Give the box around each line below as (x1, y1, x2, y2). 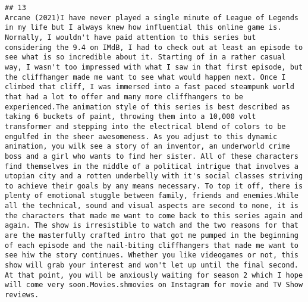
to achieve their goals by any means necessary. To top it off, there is (5, 181, 303, 190)
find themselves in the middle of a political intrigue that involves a (5, 162, 298, 171)
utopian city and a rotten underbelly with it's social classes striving (5, 172, 303, 181)
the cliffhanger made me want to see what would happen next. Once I (5, 73, 286, 81)
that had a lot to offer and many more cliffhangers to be (5, 92, 243, 101)
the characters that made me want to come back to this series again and (5, 211, 303, 220)
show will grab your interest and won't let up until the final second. (5, 261, 298, 270)
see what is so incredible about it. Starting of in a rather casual (5, 53, 286, 62)
